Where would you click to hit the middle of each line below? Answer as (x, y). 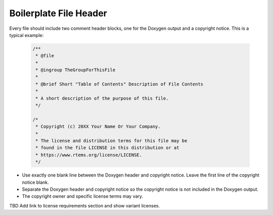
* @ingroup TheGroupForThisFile (76, 70)
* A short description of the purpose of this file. (102, 98)
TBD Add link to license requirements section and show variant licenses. (85, 205)
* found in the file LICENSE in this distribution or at (107, 148)
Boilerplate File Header (58, 13)
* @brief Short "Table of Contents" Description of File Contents (120, 84)
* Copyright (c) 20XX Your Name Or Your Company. (98, 127)
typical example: (27, 35)
